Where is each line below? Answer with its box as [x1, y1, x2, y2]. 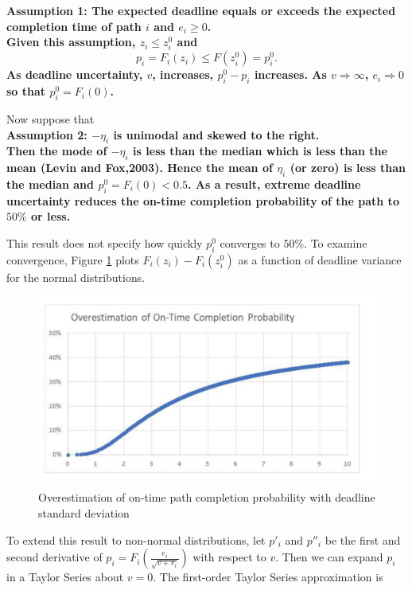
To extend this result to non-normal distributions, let [6, 531, 266, 548]
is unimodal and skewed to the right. [113, 126, 320, 143]
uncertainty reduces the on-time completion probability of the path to [6, 192, 399, 209]
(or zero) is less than [290, 159, 406, 176]
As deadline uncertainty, [6, 66, 143, 83]
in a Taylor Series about [6, 569, 124, 585]
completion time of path [6, 18, 142, 34]
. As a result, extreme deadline [187, 175, 361, 192]
